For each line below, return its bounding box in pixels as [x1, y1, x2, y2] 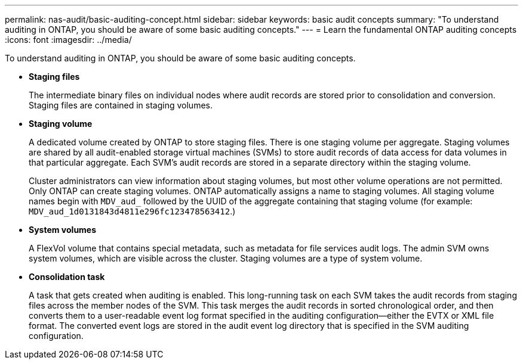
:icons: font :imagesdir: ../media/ [5, 35, 132, 45]
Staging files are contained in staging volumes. [29, 100, 213, 110]
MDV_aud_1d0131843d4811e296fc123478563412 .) [29, 206, 236, 216]
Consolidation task [29, 272, 105, 282]
